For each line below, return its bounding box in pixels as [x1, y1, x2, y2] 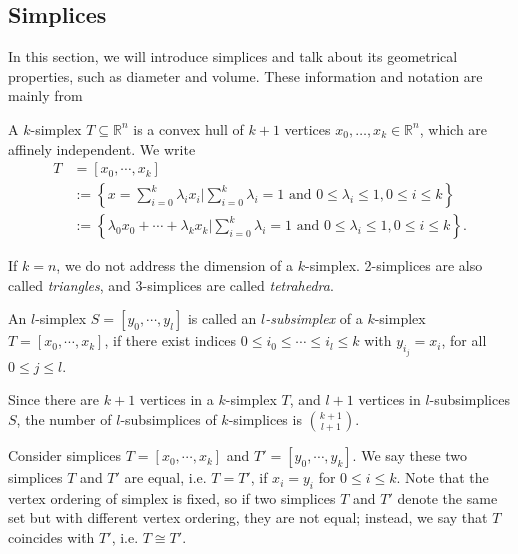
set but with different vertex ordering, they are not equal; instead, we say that [8, 507, 488, 528]
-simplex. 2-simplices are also [305, 255, 483, 276]
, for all [441, 330, 487, 351]
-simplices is [228, 409, 302, 430]
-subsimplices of [120, 409, 217, 430]
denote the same [397, 487, 498, 508]
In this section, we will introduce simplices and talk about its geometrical [8, 46, 458, 67]
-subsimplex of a [265, 308, 363, 329]
